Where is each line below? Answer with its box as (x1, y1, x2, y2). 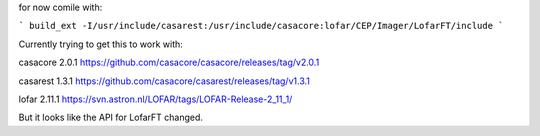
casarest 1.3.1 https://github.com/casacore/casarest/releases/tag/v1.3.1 (18, 75, 310, 87)
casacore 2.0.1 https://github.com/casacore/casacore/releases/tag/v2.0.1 (18, 56, 320, 69)
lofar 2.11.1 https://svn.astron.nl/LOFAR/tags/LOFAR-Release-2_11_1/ (18, 93, 293, 105)
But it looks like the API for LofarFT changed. (18, 111, 204, 124)
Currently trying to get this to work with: (18, 38, 184, 50)
